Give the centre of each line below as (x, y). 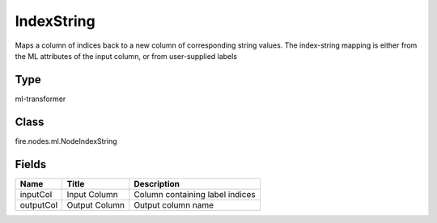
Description (157, 183)
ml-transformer (40, 99)
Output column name (174, 204)
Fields (31, 164)
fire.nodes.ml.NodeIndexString (66, 141)
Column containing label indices (195, 194)
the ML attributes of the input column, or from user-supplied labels (126, 56)
